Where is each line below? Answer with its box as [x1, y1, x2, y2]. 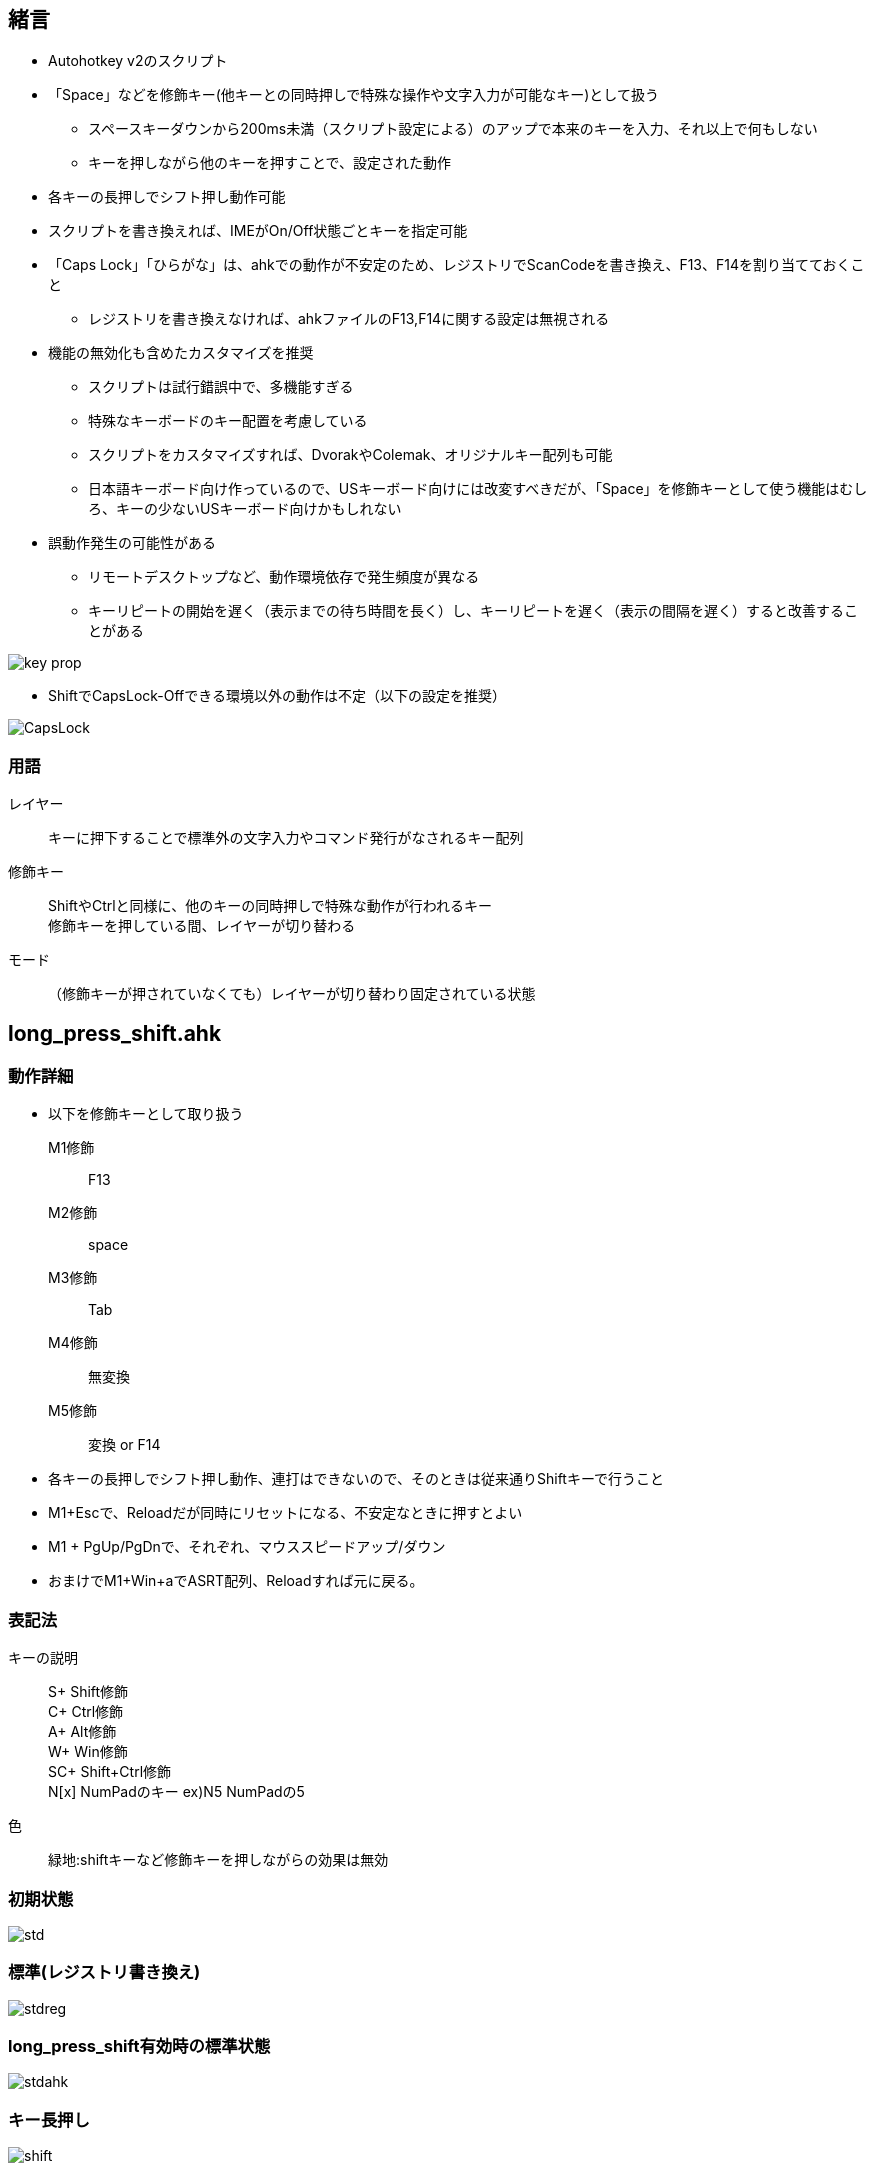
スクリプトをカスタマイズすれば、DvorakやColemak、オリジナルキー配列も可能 [88, 446, 613, 464]
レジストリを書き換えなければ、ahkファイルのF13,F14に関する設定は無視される [88, 310, 610, 328]
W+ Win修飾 [48, 1743, 128, 1761]
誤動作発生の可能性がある [48, 534, 216, 552]
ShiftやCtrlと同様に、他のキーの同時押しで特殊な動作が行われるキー [48, 897, 493, 915]
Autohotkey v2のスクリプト [48, 52, 228, 70]
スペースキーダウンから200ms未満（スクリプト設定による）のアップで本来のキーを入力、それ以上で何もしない [88, 120, 818, 138]
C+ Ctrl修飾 [48, 1703, 124, 1721]
